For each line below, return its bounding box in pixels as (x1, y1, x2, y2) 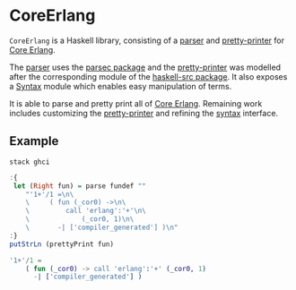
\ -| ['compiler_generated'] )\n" (25, 223, 178, 232)
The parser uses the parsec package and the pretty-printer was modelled (9, 62, 281, 72)
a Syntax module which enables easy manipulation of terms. (9, 81, 232, 91)
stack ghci (9, 158, 50, 166)
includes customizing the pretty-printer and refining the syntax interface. (9, 107, 279, 118)
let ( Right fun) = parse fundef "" (13, 181, 146, 191)
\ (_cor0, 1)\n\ (25, 215, 135, 224)
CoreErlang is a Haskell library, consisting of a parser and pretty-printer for (9, 35, 285, 46)
